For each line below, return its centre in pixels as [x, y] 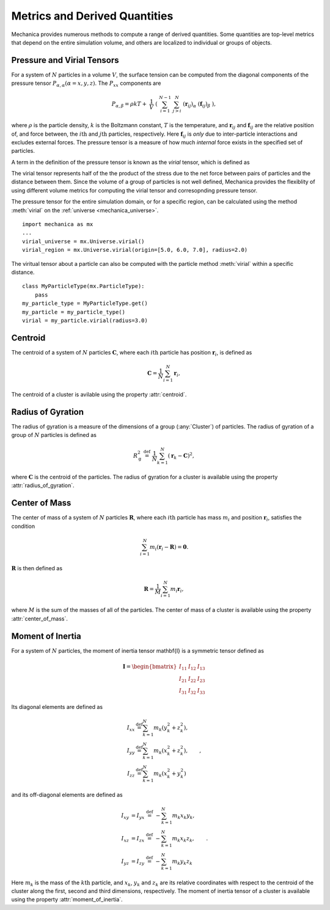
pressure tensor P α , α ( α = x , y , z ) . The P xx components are [86, 84]
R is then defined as [37, 568]
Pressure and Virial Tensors [65, 60]
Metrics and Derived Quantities [92, 16]
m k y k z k [182, 862]
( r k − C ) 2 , [181, 456]
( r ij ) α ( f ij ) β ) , [199, 105]
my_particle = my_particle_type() [74, 312]
